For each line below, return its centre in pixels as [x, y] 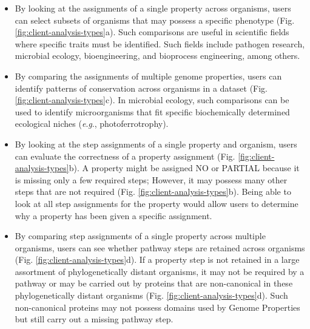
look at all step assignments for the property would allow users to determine [157, 203]
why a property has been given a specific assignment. [113, 215]
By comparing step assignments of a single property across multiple [140, 236]
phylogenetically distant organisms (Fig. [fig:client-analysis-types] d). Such [151, 295]
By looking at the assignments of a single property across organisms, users [153, 8]
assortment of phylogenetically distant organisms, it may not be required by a [160, 271]
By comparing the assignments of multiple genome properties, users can [148, 76]
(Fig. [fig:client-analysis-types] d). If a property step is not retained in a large [157, 259]
